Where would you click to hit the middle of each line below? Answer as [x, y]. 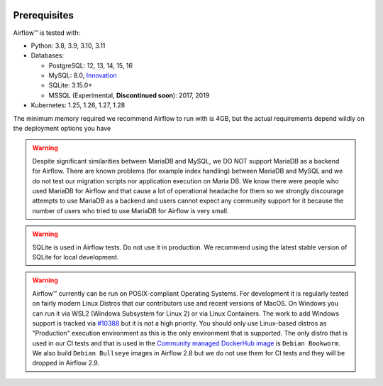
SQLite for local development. [76, 257]
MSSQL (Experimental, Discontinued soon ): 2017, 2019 [129, 95]
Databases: [48, 55]
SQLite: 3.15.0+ [71, 85]
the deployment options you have [62, 129]
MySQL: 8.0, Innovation [83, 75]
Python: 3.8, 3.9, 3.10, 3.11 [68, 45]
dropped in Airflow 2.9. [66, 363]
